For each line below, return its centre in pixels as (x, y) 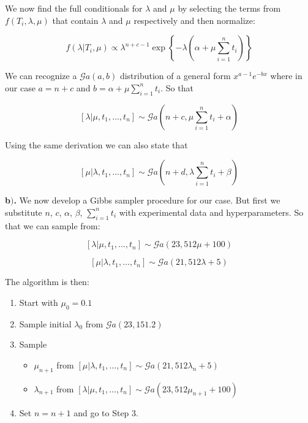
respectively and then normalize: (194, 20)
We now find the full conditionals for (74, 8)
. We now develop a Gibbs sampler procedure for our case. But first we (147, 200)
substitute (24, 212)
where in (286, 76)
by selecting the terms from (229, 8)
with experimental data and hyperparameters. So (211, 212)
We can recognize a (41, 76)
